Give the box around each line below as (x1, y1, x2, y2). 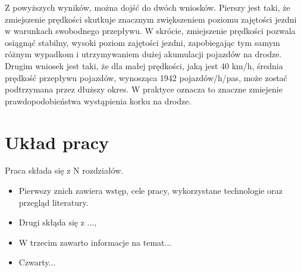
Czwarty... (18, 256, 56, 268)
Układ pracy (5, 129, 109, 154)
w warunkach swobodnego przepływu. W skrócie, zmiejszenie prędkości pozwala (5, 24, 296, 37)
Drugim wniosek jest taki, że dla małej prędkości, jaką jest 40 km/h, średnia (5, 59, 283, 72)
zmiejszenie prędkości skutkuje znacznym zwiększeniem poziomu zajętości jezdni (5, 13, 297, 25)
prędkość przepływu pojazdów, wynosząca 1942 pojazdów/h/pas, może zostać (5, 71, 287, 84)
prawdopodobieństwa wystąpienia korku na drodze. (5, 94, 192, 107)
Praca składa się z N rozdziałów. (5, 164, 124, 177)
